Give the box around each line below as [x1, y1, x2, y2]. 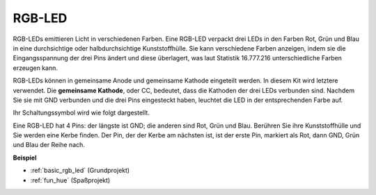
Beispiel [13, 153, 37, 162]
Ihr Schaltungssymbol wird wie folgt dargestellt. [13, 108, 150, 117]
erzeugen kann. [13, 63, 58, 72]
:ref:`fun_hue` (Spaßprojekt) [30, 176, 111, 184]
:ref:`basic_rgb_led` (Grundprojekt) [30, 167, 130, 175]
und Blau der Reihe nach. [13, 141, 85, 149]
